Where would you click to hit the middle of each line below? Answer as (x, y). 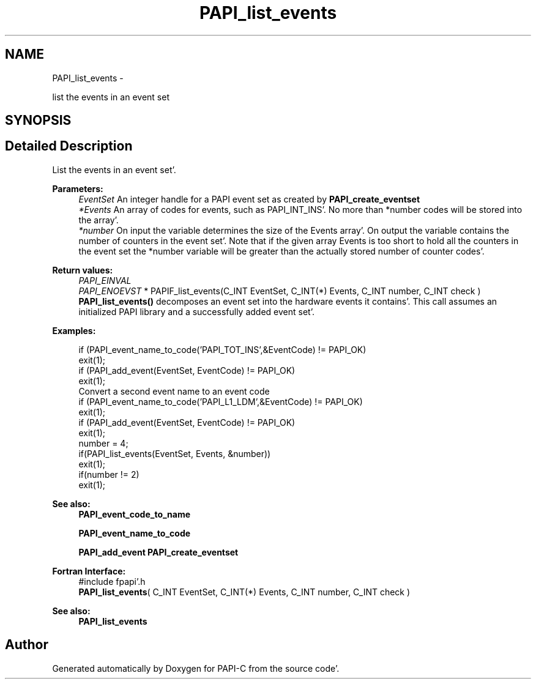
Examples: (74, 330)
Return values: (83, 270)
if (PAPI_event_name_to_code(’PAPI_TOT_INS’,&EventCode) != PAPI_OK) (222, 349)
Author (27, 645)
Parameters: (78, 188)
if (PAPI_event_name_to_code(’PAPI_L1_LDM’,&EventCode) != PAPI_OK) (221, 401)
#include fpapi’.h (112, 581)
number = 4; (103, 443)
